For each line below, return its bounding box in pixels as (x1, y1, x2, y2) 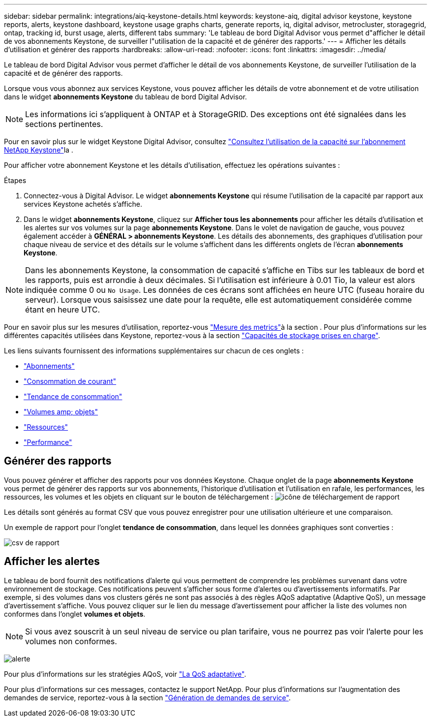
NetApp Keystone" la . (4, 146, 73, 154)
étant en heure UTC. (25, 305, 100, 314)
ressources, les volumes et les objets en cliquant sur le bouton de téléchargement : (4, 492, 273, 501)
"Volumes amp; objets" (24, 408, 98, 416)
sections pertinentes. (25, 119, 103, 129)
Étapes (4, 176, 27, 185)
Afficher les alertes (4, 555, 100, 568)
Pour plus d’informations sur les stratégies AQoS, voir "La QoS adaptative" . (4, 669, 246, 678)
